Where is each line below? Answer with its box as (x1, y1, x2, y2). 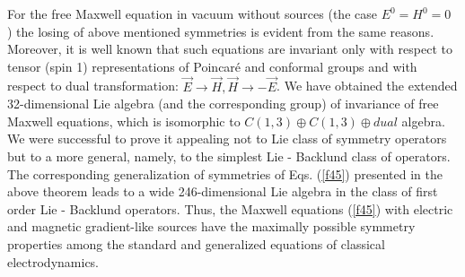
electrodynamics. (7, 252, 100, 271)
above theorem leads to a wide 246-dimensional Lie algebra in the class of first (7, 182, 438, 201)
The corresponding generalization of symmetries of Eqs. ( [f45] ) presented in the (7, 164, 443, 183)
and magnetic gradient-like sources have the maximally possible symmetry (7, 217, 416, 236)
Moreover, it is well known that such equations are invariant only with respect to (7, 39, 452, 58)
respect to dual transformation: (7, 76, 179, 95)
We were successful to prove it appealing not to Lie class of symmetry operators (7, 129, 447, 148)
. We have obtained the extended (276, 76, 458, 95)
